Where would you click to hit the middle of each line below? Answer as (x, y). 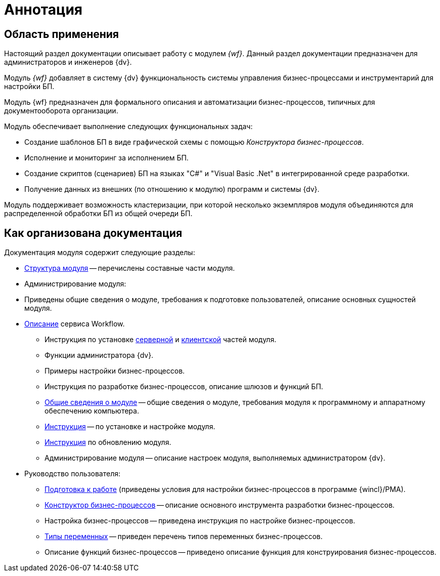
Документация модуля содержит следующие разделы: (100, 253)
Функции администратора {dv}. (99, 355)
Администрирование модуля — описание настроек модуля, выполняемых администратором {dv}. (215, 458)
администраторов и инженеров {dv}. (68, 62)
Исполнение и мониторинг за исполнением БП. (106, 158)
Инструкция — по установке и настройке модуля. (130, 427)
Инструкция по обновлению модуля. (108, 442)
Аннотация (43, 10)
